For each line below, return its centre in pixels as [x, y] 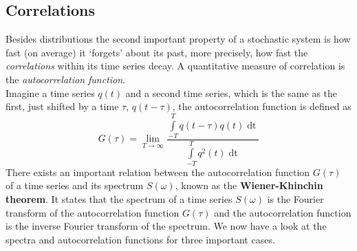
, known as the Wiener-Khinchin [249, 185]
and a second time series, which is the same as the [231, 92]
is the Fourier [295, 199]
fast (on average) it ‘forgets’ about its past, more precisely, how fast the [157, 52]
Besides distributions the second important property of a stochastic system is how [178, 39]
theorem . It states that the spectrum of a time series [119, 199]
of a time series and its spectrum [75, 185]
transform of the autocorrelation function [93, 212]
